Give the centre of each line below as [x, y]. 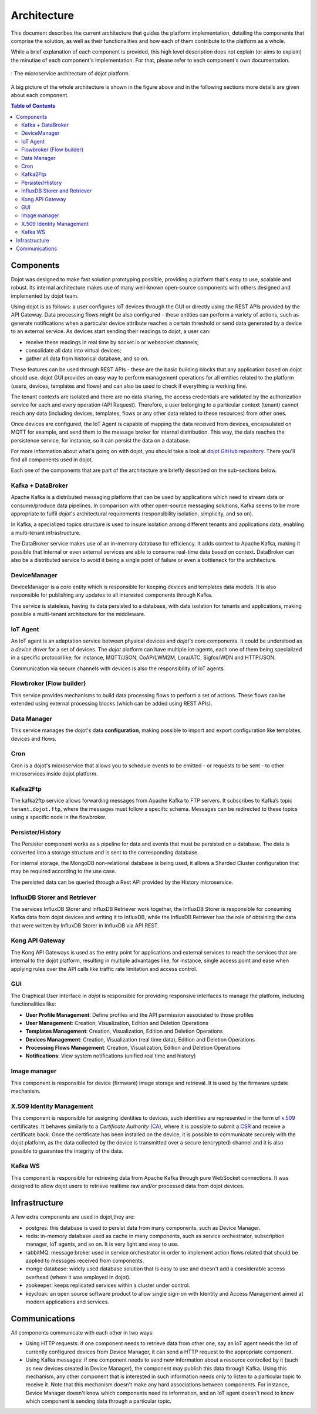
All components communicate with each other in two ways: [82, 1332]
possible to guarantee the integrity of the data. [67, 1151]
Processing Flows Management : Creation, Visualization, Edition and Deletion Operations [133, 1048]
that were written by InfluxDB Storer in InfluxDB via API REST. [85, 925]
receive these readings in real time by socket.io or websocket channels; [112, 342]
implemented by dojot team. [45, 296]
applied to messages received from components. [85, 1261]
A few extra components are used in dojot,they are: [73, 1217]
